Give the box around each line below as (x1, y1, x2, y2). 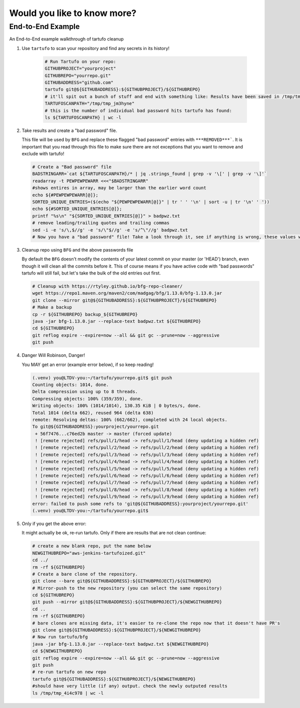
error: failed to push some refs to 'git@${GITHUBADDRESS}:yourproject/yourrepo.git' (32, 500, 248, 506)
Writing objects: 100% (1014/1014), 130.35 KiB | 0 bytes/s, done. (32, 403, 201, 408)
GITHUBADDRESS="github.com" (44, 79, 113, 85)
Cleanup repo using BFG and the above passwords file (21, 246, 133, 252)
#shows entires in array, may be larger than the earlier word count (32, 185, 206, 191)
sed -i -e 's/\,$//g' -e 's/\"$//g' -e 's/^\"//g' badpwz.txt (32, 227, 188, 232)
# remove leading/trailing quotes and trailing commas (32, 220, 169, 226)
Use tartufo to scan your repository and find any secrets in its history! (21, 45, 170, 51)
